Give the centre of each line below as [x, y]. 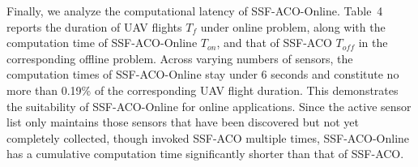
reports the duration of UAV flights [94, 26]
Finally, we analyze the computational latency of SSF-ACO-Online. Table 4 [195, 11]
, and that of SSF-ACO [274, 43]
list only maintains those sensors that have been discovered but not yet [183, 122]
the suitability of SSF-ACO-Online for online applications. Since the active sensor [209, 106]
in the [373, 43]
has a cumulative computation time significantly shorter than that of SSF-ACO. [205, 154]
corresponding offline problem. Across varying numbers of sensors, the [180, 58]
